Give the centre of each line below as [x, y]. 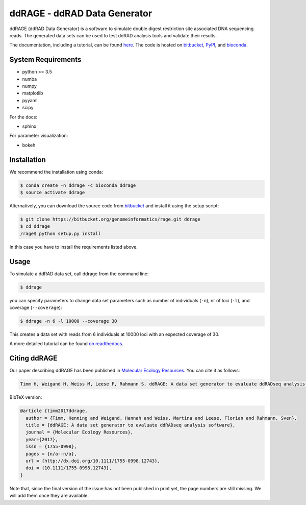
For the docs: [23, 117]
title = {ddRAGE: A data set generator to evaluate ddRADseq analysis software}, [131, 425]
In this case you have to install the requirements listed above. [73, 247]
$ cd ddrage [35, 226]
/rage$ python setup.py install [61, 233]
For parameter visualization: [39, 136]
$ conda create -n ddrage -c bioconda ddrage [78, 185]
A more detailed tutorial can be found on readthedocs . [66, 344]
